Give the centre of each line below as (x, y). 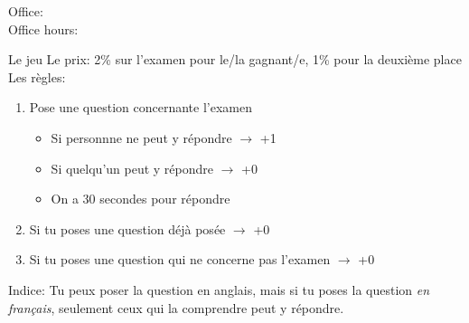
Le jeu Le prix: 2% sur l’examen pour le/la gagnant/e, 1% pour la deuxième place (235, 59)
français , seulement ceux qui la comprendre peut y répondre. (176, 307)
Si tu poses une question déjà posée (127, 228)
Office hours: (43, 28)
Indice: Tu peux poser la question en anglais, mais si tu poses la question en (219, 289)
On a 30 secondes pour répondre (141, 199)
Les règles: (37, 76)
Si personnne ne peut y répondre (141, 137)
